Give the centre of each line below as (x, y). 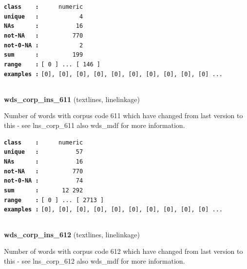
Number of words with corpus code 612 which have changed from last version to (123, 251)
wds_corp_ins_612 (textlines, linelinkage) (72, 235)
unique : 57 (44, 152)
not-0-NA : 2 (44, 45)
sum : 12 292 (44, 190)
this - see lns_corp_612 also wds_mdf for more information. (95, 260)
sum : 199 (44, 55)
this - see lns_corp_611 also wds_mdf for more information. (95, 125)
